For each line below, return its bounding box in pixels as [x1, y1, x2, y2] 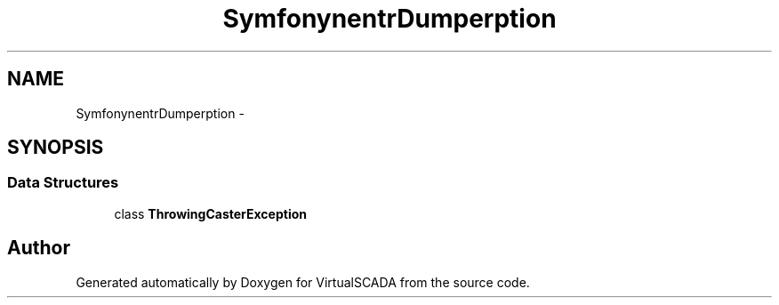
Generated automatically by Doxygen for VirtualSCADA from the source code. [76, 274, 530, 290]
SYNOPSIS [7, 136, 104, 159]
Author [7, 237, 70, 260]
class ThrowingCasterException [114, 205, 307, 221]
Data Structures [7, 173, 119, 192]
